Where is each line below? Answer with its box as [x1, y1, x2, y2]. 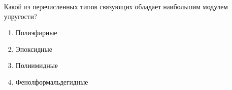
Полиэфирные [15, 27, 57, 38]
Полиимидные [15, 60, 58, 70]
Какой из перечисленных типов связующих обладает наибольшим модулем [4, 1, 228, 11]
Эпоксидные [15, 44, 52, 54]
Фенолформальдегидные [15, 76, 88, 87]
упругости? [4, 11, 37, 21]
